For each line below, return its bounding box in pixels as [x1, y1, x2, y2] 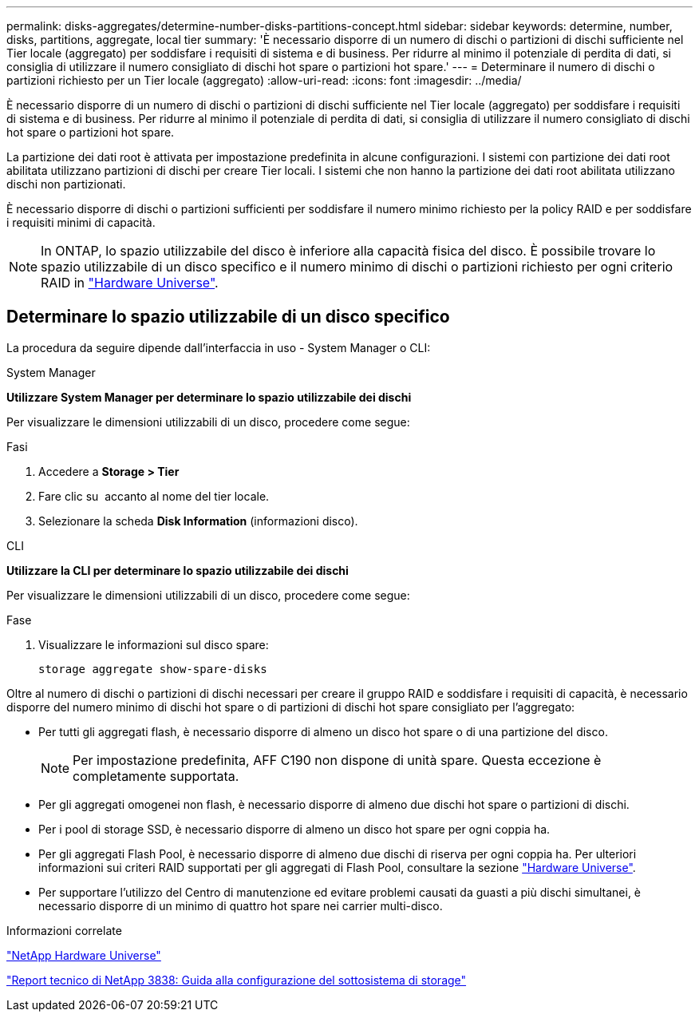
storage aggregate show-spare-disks [38, 662, 267, 675]
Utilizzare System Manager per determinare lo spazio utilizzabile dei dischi [6, 390, 412, 404]
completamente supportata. [73, 767, 239, 784]
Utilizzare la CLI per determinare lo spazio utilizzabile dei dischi [6, 563, 349, 577]
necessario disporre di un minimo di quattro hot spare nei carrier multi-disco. [38, 898, 443, 913]
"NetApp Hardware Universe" [6, 948, 161, 962]
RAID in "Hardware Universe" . [41, 275, 219, 291]
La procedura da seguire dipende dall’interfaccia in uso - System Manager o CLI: [6, 340, 431, 355]
